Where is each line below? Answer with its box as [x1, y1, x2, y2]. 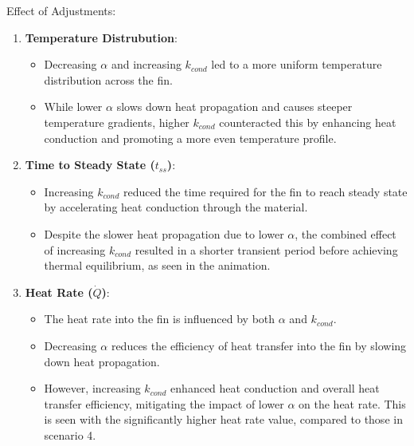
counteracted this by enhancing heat [219, 113, 396, 130]
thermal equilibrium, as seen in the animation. [44, 257, 271, 274]
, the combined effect [295, 225, 396, 242]
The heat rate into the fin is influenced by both [44, 310, 275, 327]
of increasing [44, 241, 106, 258]
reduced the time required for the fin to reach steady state [123, 183, 408, 199]
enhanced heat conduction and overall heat [170, 380, 380, 397]
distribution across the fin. [44, 71, 173, 88]
